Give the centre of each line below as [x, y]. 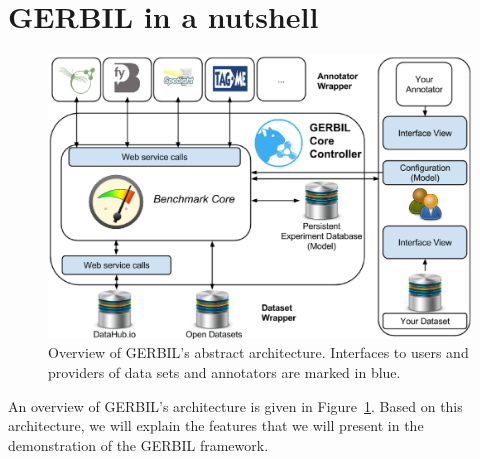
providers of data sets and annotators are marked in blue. [224, 371]
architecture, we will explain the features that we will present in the [216, 425]
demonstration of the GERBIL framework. [138, 444]
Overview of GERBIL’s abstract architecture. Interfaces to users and [258, 352]
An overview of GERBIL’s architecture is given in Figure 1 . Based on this [235, 405]
